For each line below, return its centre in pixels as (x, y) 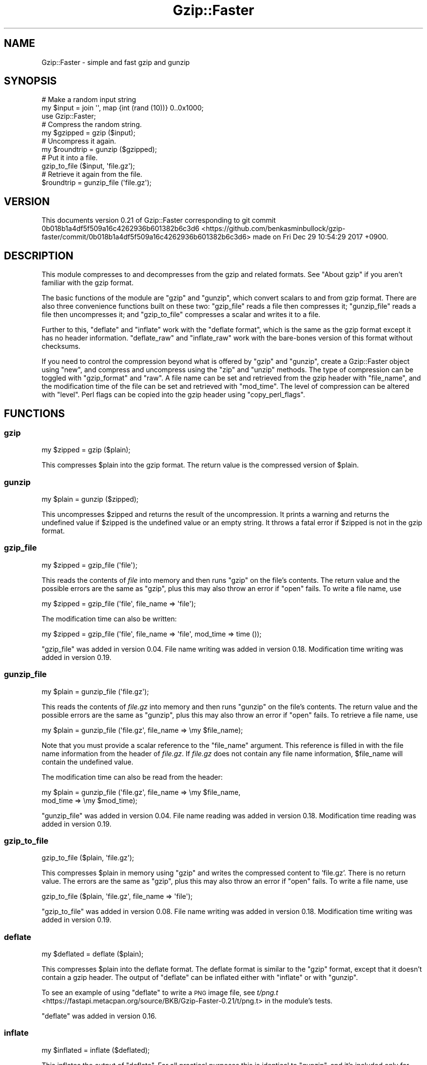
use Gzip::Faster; (69, 116)
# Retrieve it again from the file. (92, 174)
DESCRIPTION (39, 256)
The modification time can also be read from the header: (132, 777)
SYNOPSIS (30, 81)
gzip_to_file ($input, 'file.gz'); (88, 166)
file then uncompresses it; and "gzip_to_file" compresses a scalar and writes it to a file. (181, 315)
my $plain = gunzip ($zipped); (90, 499)
